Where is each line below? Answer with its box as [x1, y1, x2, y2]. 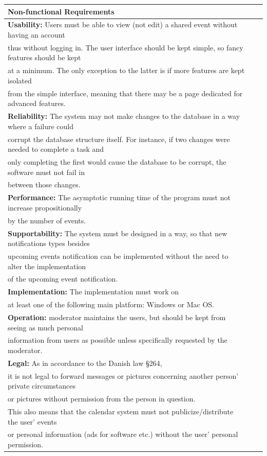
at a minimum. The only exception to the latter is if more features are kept [8, 65, 245, 76]
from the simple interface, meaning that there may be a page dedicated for [8, 87, 243, 98]
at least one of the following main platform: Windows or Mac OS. [8, 299, 214, 310]
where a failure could [8, 120, 74, 131]
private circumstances [8, 380, 76, 391]
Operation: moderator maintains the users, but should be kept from [8, 311, 226, 322]
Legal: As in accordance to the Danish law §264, [8, 357, 162, 368]
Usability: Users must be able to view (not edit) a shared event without [8, 19, 238, 30]
